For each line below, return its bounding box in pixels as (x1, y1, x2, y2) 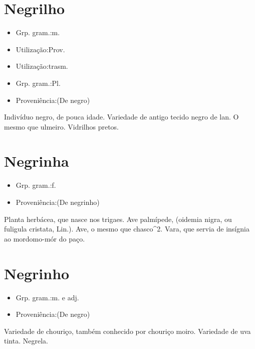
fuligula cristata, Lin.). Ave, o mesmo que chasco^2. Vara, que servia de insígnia (4, 223, 249, 234)
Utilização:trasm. (16, 61, 68, 71)
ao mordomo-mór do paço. (4, 233, 85, 244)
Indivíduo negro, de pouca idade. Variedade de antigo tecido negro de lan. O (4, 111, 239, 122)
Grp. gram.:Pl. (16, 77, 61, 88)
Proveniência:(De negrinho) (16, 197, 100, 207)
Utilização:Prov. (16, 44, 65, 54)
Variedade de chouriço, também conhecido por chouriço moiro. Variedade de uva (4, 325, 251, 336)
